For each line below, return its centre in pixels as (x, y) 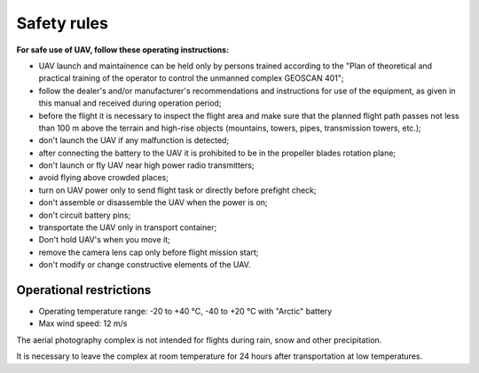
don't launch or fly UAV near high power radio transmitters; (146, 165)
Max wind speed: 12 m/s (83, 323)
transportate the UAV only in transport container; (128, 227)
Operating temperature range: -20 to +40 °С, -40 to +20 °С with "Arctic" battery (185, 312)
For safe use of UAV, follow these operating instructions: (123, 50)
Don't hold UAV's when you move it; (104, 240)
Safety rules (62, 23)
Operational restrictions (84, 290)
